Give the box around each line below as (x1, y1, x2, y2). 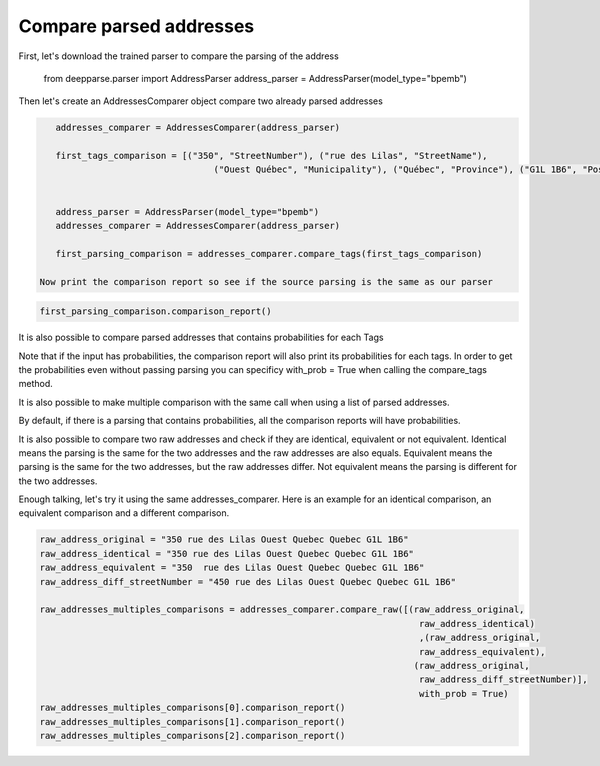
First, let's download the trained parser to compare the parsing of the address (18, 50, 339, 62)
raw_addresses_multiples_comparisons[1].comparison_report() (39, 716, 346, 727)
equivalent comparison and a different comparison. (18, 507, 230, 519)
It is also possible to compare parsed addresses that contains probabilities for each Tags (18, 331, 384, 344)
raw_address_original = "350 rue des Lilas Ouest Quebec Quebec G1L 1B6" (39, 534, 409, 545)
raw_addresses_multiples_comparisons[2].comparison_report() (39, 730, 346, 741)
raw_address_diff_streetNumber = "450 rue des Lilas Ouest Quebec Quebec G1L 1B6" (39, 576, 457, 587)
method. (18, 378, 54, 390)
